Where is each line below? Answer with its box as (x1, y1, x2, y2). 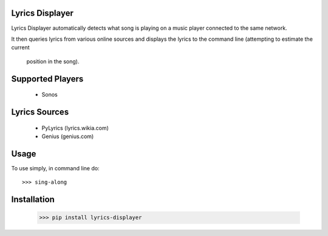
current (11, 44, 30, 51)
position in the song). (26, 58, 80, 65)
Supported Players (11, 74, 84, 84)
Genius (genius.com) (41, 133, 94, 140)
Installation (11, 195, 55, 204)
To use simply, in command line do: (11, 164, 100, 172)
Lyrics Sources (11, 106, 69, 117)
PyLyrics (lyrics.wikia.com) (41, 124, 109, 131)
